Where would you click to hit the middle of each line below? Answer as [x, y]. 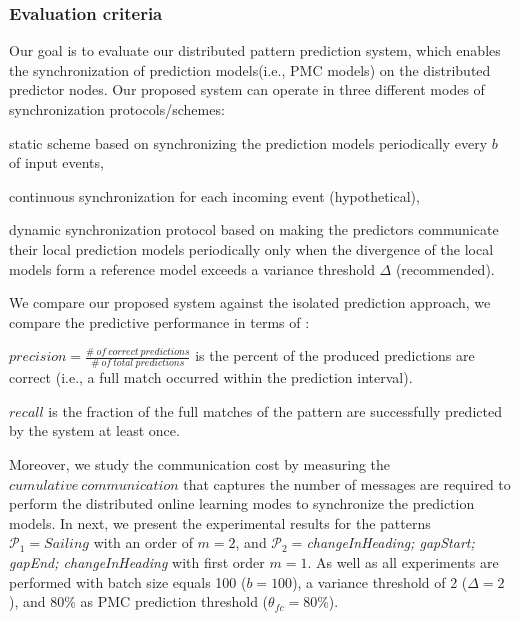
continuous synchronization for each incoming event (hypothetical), [214, 195]
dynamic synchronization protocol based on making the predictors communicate [254, 229]
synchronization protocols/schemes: [117, 109]
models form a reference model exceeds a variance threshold [192, 268]
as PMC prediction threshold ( [174, 601]
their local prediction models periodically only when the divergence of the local [251, 248]
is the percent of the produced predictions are [335, 355]
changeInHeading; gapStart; [390, 542]
